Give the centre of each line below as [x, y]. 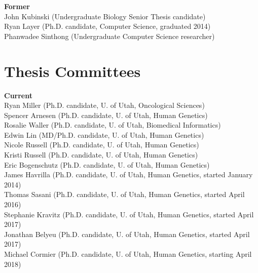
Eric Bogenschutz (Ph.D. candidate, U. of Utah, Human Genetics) [107, 164]
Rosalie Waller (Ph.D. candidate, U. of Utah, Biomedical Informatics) [113, 125]
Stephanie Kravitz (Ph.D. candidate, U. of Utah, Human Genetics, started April [129, 214]
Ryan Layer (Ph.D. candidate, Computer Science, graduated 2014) [107, 26]
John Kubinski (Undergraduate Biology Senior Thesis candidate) [105, 16]
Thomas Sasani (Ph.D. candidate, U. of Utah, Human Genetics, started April [124, 194]
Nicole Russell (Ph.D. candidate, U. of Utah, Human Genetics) [102, 145]
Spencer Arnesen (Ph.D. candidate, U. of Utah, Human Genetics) [106, 115]
